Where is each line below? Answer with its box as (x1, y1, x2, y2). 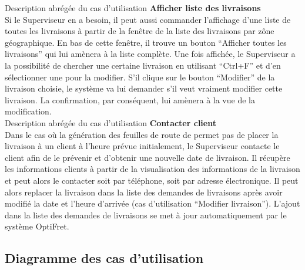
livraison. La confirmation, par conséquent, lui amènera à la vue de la (5, 93, 255, 106)
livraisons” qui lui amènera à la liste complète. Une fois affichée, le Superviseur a (5, 48, 296, 60)
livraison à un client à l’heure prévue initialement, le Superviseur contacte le (5, 140, 280, 152)
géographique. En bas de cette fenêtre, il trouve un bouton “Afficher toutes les (5, 36, 287, 48)
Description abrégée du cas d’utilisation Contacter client (5, 116, 216, 129)
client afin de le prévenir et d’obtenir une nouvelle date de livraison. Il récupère (5, 151, 290, 163)
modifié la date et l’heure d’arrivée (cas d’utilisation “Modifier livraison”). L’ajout (5, 197, 300, 210)
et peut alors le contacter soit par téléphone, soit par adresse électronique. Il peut (5, 174, 299, 186)
